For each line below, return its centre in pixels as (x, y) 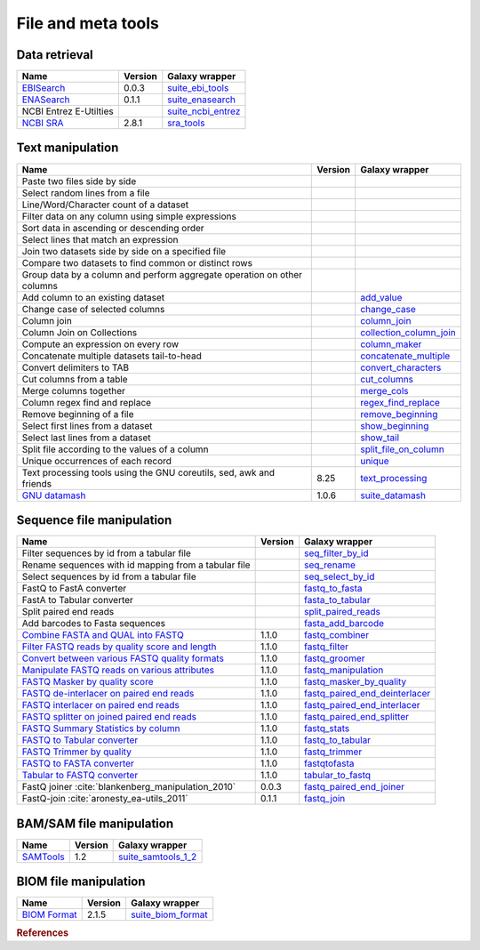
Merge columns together (74, 390)
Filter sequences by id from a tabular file (106, 553)
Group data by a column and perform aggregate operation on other (162, 274)
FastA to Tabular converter (77, 600)
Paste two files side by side (79, 181)
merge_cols (384, 390)
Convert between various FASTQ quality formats (123, 658)
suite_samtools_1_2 (158, 857)
